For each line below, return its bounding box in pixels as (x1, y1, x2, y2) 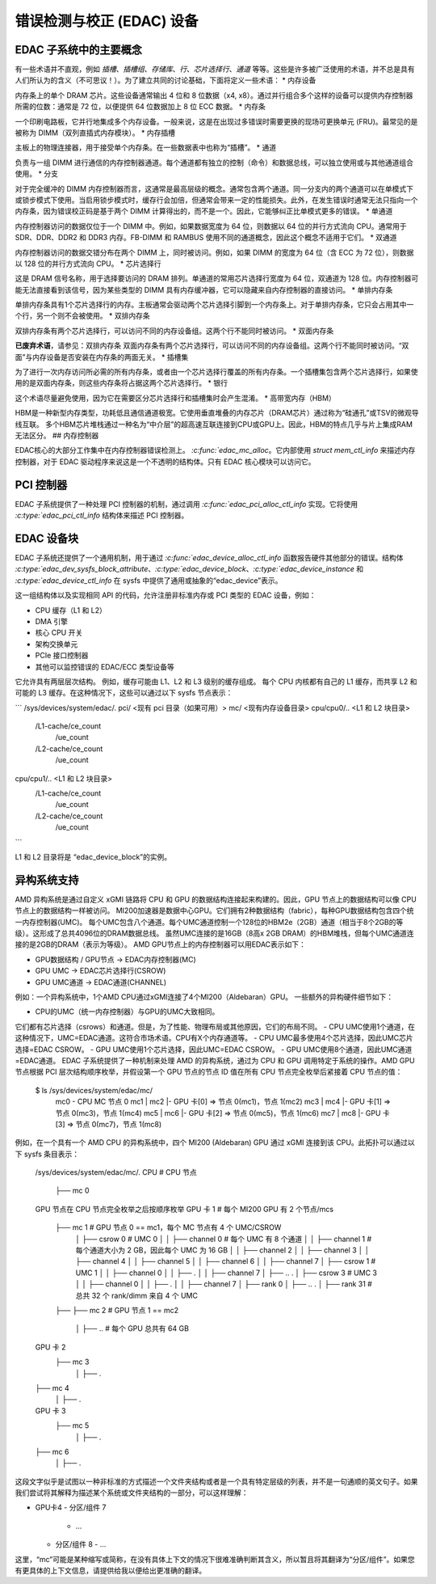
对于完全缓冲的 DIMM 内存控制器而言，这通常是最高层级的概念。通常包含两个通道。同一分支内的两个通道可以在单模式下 (15, 184, 414, 193)
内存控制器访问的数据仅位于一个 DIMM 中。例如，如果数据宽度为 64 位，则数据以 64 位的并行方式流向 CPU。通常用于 (15, 221, 407, 230)
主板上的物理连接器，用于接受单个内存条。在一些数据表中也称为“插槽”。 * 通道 (15, 142, 277, 153)
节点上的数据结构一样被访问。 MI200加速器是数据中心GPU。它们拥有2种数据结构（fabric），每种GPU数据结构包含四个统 (15, 906, 414, 915)
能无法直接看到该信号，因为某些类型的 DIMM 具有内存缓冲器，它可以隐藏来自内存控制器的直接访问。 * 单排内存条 (15, 285, 393, 294)
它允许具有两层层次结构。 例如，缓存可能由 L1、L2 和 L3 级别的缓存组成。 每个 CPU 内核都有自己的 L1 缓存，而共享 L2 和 (15, 676, 417, 686)
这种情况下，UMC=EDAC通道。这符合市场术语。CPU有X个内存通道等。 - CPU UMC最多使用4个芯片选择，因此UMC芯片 (15, 1033, 413, 1043)
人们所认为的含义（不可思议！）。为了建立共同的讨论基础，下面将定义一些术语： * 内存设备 (15, 75, 317, 85)
